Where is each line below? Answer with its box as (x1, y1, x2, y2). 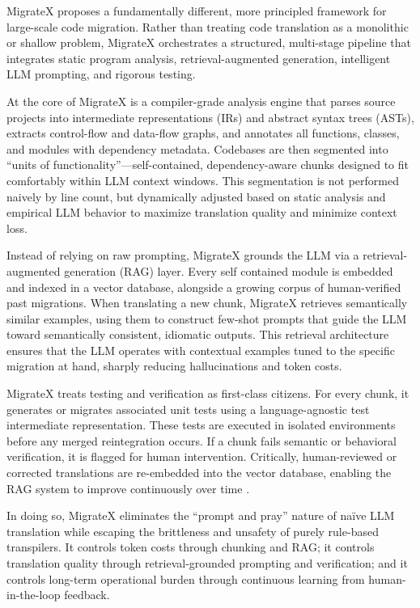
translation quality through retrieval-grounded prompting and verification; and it (6, 555, 408, 571)
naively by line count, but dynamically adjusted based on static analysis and (6, 188, 386, 205)
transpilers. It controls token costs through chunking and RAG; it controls (6, 538, 375, 555)
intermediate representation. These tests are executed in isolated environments (6, 416, 396, 433)
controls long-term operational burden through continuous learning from (6, 570, 365, 587)
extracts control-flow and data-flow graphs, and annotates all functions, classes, (6, 125, 400, 141)
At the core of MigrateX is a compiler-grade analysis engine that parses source (6, 92, 396, 109)
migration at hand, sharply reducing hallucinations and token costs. (6, 357, 342, 374)
